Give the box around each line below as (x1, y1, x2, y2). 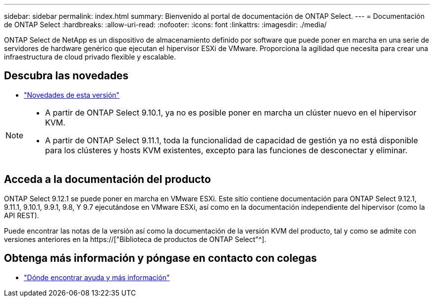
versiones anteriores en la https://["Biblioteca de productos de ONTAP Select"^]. (4, 235, 267, 243)
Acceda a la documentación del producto (4, 173, 211, 186)
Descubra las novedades (4, 69, 129, 82)
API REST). (4, 211, 39, 220)
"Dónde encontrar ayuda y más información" (24, 273, 170, 282)
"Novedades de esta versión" (24, 90, 120, 99)
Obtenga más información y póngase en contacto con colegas (4, 252, 317, 265)
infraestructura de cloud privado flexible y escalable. (4, 53, 176, 61)
